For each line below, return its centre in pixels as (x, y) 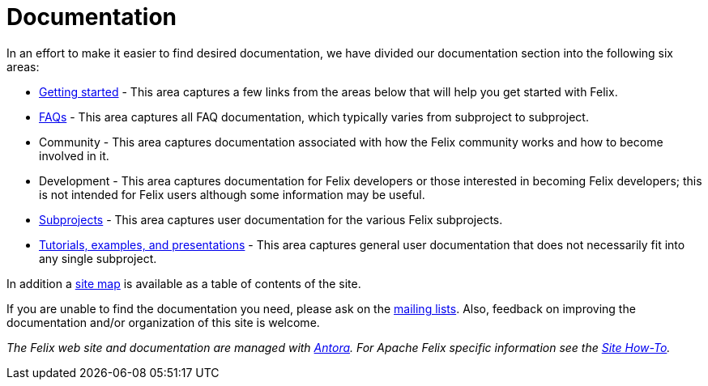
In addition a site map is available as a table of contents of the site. (184, 283)
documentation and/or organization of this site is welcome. (163, 322)
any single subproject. (98, 258)
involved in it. (74, 155)
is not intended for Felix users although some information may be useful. (232, 194)
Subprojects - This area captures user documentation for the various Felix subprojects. (271, 219)
